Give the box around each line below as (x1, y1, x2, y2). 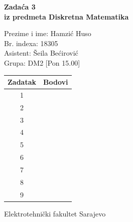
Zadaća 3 (4, 2, 36, 12)
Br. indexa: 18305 (4, 38, 58, 48)
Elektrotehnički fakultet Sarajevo (4, 208, 106, 218)
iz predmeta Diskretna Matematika (4, 11, 129, 22)
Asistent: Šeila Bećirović (4, 48, 78, 58)
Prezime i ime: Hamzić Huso (4, 28, 91, 39)
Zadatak (8, 77, 37, 87)
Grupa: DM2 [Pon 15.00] (4, 57, 80, 68)
